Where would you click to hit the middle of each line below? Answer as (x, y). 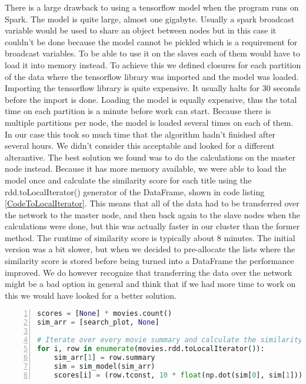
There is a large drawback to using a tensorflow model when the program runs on (152, 7)
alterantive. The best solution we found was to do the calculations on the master (150, 157)
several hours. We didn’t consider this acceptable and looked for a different (140, 146)
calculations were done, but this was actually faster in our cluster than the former (152, 226)
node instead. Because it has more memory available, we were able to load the (146, 168)
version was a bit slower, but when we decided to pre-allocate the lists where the (150, 249)
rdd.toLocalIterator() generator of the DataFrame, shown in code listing (135, 191)
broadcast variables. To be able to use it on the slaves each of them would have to (153, 53)
